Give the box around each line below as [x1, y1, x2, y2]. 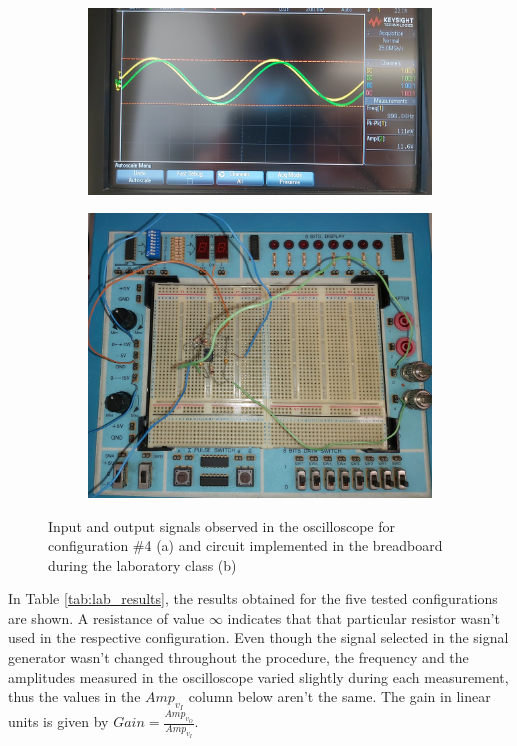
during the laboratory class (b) [48, 554, 237, 575]
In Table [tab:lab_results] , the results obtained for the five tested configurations [8, 588, 498, 609]
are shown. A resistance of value [8, 607, 205, 628]
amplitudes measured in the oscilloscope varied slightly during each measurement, [8, 666, 509, 687]
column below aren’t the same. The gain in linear [188, 686, 491, 707]
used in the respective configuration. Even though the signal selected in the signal [8, 627, 509, 648]
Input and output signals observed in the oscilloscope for [48, 515, 395, 536]
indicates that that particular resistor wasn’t [227, 607, 500, 628]
